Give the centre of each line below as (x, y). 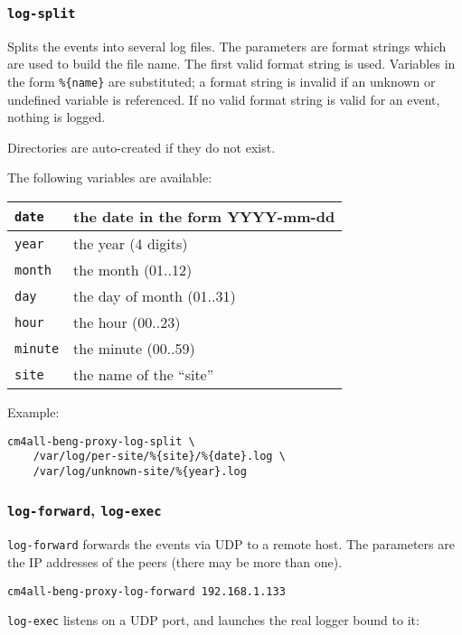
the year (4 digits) (131, 243)
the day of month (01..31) (155, 296)
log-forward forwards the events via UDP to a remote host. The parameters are (231, 544)
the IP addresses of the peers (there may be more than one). (175, 562)
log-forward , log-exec (85, 510)
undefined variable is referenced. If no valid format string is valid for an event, (224, 99)
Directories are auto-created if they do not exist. (141, 147)
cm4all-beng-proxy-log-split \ (101, 441)
